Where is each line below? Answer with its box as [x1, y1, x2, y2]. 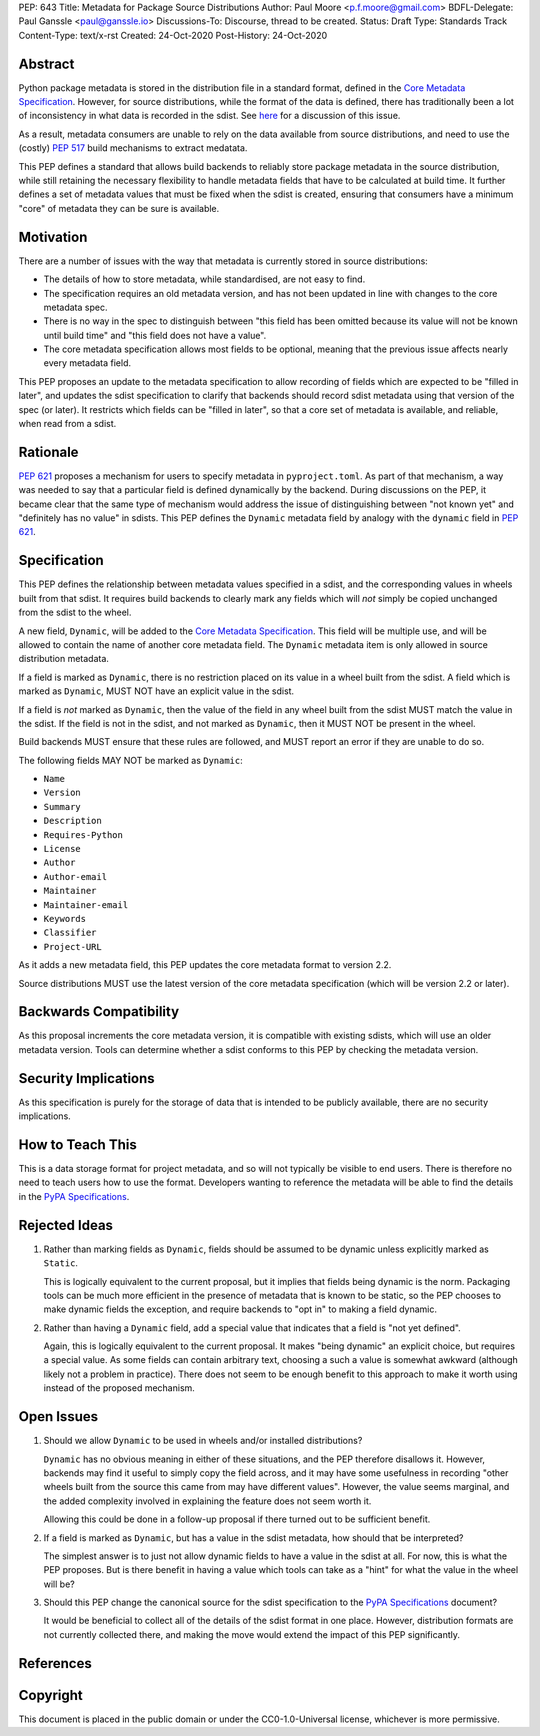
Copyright [18, 1686, 84, 1704]
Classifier [43, 927, 97, 939]
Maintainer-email [43, 899, 129, 910]
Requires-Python [43, 829, 124, 840]
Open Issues [18, 1408, 99, 1425]
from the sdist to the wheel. [18, 606, 132, 619]
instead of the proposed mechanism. [43, 1382, 195, 1394]
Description [43, 815, 102, 827]
